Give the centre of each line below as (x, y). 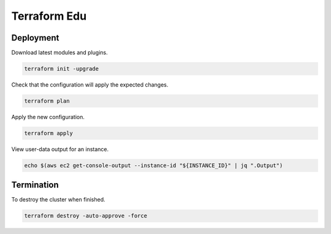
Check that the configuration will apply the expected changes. (90, 85)
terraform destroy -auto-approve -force (86, 216)
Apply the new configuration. (48, 117)
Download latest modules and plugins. (59, 53)
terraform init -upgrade (62, 69)
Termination (35, 185)
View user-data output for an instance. (60, 149)
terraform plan (47, 101)
